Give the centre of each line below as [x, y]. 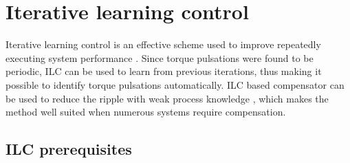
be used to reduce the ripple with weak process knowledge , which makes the [167, 98]
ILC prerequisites [69, 149]
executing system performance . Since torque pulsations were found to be [160, 57]
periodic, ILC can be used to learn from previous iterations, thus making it [164, 71]
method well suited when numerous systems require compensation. [146, 112]
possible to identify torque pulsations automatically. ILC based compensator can [175, 84]
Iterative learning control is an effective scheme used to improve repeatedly [163, 44]
